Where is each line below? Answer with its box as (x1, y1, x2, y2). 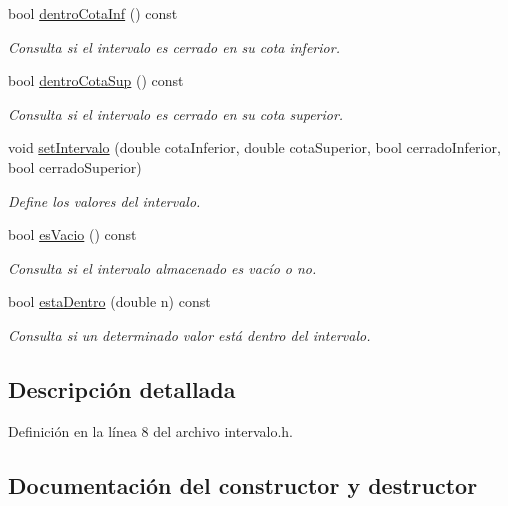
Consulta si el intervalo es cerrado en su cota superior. (8, 103, 344, 124)
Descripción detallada (8, 373, 236, 404)
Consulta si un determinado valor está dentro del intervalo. (8, 324, 371, 345)
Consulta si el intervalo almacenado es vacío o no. (8, 257, 317, 278)
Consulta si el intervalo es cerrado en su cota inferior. (8, 36, 340, 57)
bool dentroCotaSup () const (8, 70, 184, 91)
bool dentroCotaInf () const (8, 3, 178, 23)
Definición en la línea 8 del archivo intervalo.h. (8, 420, 293, 441)
